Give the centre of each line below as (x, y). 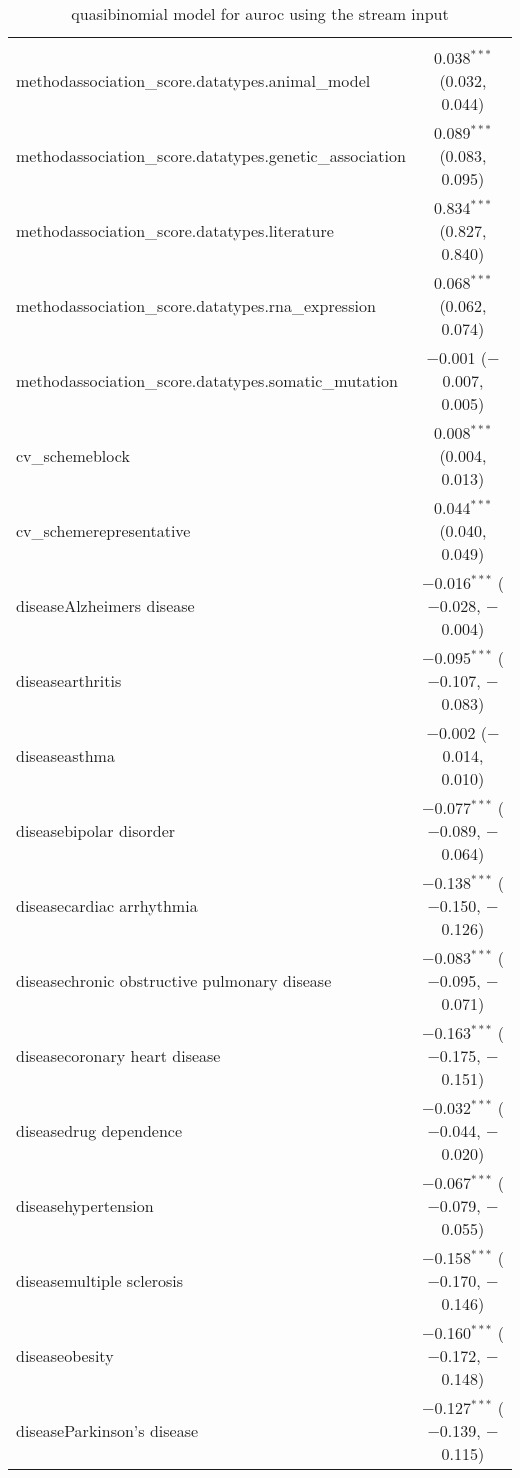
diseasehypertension (85, 1205)
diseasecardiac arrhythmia (107, 905)
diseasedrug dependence (99, 1130)
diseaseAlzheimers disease (105, 605)
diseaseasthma (65, 755)
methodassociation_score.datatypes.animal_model (193, 80)
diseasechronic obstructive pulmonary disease (174, 980)
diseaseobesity (65, 1355)
